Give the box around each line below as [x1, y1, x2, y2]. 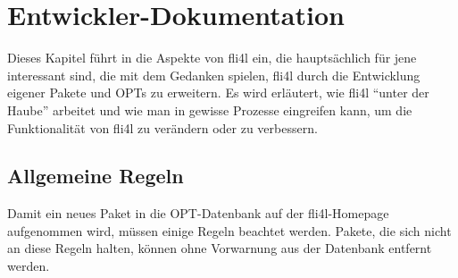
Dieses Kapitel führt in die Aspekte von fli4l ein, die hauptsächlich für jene [7, 48, 417, 67]
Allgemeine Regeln [7, 162, 184, 190]
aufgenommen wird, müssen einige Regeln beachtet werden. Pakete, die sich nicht [7, 221, 452, 240]
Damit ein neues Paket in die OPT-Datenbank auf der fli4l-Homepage [7, 204, 389, 223]
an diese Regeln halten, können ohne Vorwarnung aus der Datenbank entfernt [7, 239, 432, 257]
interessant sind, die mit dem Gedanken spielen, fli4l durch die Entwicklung [7, 65, 421, 84]
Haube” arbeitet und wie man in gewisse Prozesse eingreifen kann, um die [7, 100, 412, 119]
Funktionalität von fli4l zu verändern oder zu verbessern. [7, 118, 318, 137]
